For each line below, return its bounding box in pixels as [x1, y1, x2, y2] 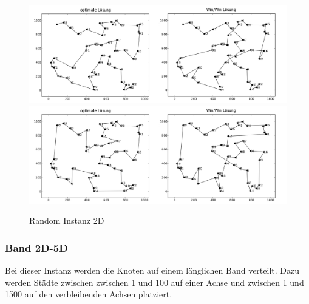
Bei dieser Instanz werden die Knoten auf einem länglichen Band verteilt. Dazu [5, 263, 299, 276]
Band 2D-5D [5, 240, 68, 255]
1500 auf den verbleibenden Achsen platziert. [5, 288, 172, 300]
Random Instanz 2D [29, 214, 104, 227]
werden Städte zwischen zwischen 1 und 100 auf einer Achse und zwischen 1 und [5, 275, 304, 288]
